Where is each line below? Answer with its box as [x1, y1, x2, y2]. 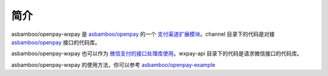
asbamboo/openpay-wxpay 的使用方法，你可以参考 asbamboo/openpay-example [11, 61, 216, 68]
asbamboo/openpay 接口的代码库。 [11, 38, 101, 46]
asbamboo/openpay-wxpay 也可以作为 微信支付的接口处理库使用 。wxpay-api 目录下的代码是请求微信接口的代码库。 [11, 50, 303, 57]
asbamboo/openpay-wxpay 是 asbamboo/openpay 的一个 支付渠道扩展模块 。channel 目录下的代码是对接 [11, 30, 275, 38]
